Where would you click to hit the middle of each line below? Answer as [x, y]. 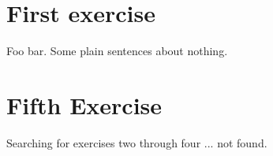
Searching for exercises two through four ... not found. [137, 142]
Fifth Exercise [84, 104]
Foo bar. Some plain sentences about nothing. [117, 51]
